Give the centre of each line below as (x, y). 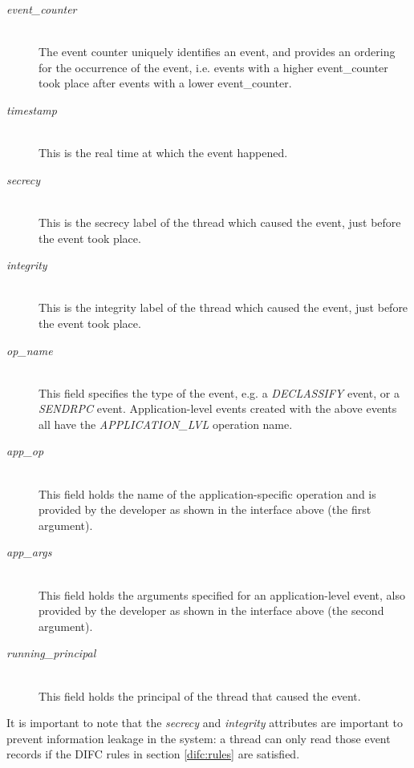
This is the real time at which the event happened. (163, 153)
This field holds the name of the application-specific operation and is (207, 493)
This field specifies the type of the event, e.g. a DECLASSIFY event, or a (219, 392)
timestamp (32, 109)
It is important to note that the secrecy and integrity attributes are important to (205, 723)
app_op (25, 451)
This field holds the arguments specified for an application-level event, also (222, 594)
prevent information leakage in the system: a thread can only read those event (199, 738)
